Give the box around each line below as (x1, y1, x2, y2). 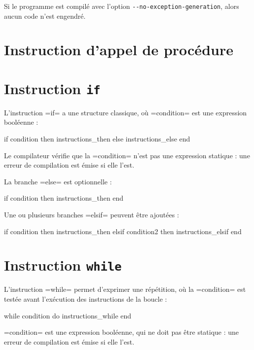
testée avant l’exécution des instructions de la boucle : (4, 294, 167, 304)
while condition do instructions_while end (4, 310, 132, 320)
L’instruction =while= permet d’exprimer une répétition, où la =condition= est (4, 284, 246, 294)
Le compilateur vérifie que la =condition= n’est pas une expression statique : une (4, 150, 250, 160)
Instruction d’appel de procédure (4, 39, 233, 60)
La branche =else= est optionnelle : (4, 176, 112, 186)
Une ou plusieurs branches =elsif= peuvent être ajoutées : (4, 210, 179, 220)
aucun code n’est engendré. (4, 10, 86, 21)
